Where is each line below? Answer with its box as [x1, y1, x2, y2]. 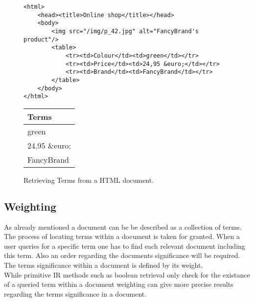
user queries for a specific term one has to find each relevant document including [4, 240, 245, 251]
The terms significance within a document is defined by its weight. [4, 260, 203, 270]
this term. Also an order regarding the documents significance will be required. [4, 250, 240, 260]
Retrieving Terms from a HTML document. [23, 174, 154, 185]
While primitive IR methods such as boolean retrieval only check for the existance [4, 269, 250, 280]
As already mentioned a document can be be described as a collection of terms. [4, 221, 242, 232]
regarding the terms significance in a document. [4, 288, 147, 299]
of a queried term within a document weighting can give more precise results [4, 279, 233, 289]
